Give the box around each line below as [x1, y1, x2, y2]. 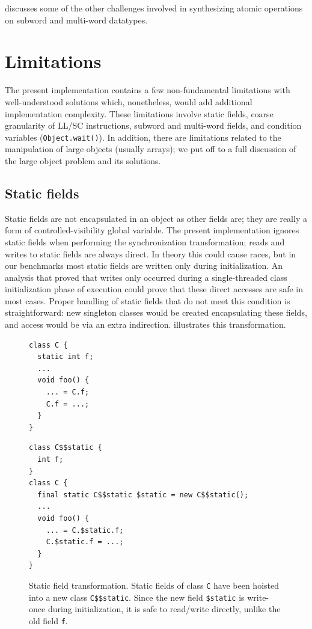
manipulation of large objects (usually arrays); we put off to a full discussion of [5, 143, 296, 155]
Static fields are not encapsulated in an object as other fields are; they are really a [5, 212, 307, 224]
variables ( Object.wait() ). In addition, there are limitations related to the [5, 130, 281, 143]
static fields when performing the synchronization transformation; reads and [5, 235, 285, 248]
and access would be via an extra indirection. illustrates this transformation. [5, 318, 286, 331]
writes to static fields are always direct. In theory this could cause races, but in [5, 247, 296, 260]
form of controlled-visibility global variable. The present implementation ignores [5, 224, 299, 236]
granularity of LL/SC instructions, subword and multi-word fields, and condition [5, 119, 302, 132]
